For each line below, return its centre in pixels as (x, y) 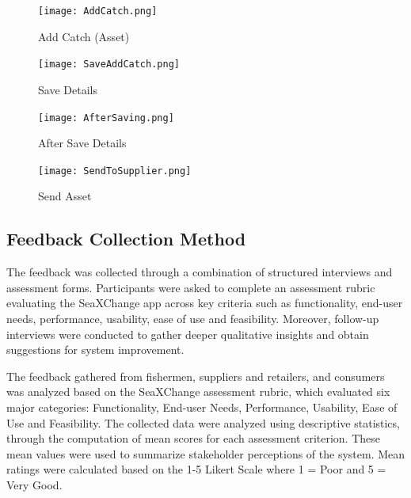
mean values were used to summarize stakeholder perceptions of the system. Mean (206, 453)
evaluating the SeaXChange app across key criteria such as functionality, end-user (205, 303)
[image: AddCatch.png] (98, 11)
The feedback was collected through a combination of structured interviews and (200, 272)
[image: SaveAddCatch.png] (109, 65)
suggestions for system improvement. (95, 350)
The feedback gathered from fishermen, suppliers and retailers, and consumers (196, 376)
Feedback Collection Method (126, 239)
